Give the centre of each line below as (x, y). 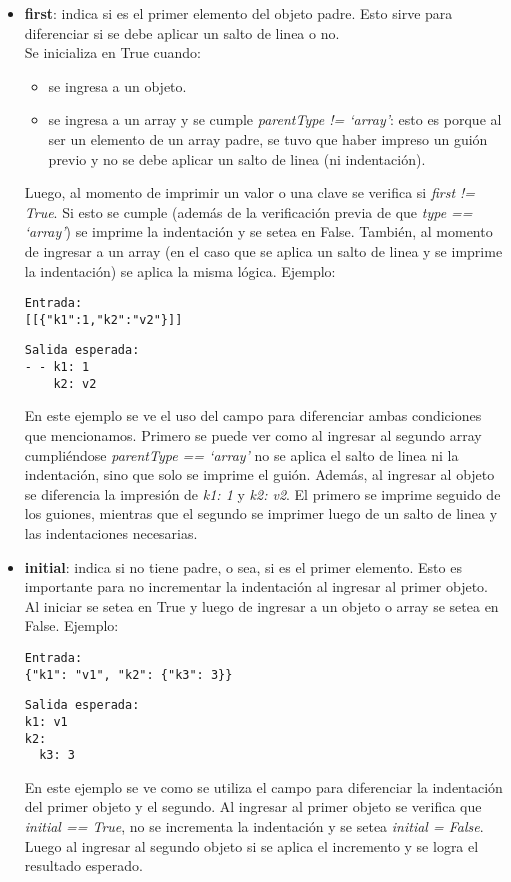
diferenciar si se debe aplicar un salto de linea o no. (182, 32)
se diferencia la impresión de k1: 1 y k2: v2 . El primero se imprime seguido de (262, 493)
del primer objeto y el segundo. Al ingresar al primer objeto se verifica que (253, 806)
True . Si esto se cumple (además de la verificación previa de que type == (248, 211)
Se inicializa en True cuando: (113, 52)
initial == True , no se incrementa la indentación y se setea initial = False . (254, 826)
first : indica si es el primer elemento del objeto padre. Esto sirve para (238, 13)
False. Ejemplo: (71, 625)
